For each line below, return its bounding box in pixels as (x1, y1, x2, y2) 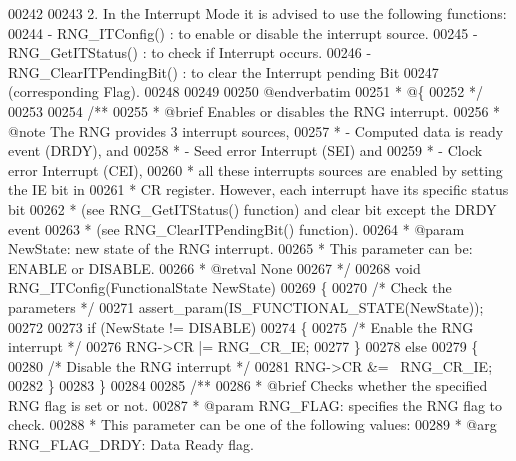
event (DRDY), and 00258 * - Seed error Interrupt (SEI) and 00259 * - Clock (8, 140, 483, 161)
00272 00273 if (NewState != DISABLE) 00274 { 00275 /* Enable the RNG (8, 316, 474, 337)
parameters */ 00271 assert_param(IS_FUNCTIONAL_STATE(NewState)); (8, 296, 484, 317)
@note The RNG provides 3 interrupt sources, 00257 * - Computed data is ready (8, 120, 504, 141)
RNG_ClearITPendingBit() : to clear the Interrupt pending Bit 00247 (8, 61, 439, 82)
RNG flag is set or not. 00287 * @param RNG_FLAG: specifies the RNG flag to (8, 394, 503, 415)
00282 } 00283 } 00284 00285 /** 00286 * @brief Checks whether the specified (8, 375, 488, 396)
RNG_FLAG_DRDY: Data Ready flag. (8, 434, 254, 455)
